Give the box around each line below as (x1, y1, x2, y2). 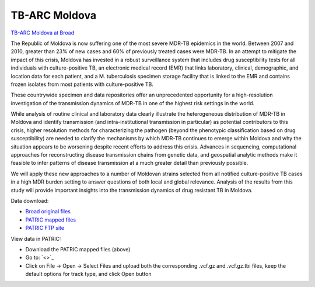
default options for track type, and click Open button (25, 271, 152, 278)
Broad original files (25, 208, 71, 215)
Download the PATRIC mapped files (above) (25, 245, 131, 253)
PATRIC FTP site (25, 224, 64, 231)
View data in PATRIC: (10, 235, 61, 242)
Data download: (10, 197, 49, 204)
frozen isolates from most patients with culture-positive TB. (10, 81, 154, 88)
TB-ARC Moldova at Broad (10, 29, 75, 36)
